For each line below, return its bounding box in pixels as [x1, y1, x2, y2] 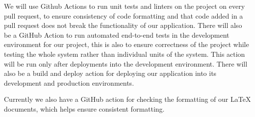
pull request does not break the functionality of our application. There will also [4, 20, 242, 30]
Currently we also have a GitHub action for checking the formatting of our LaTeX [4, 94, 251, 104]
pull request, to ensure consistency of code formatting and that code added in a [4, 10, 243, 21]
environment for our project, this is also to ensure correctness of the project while [4, 39, 249, 49]
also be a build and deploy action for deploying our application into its [4, 68, 217, 78]
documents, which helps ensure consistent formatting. [4, 103, 165, 114]
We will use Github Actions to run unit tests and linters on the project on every [4, 1, 245, 11]
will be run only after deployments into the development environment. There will [4, 58, 248, 69]
